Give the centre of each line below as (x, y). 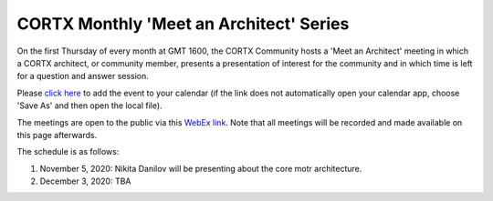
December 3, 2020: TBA (85, 181)
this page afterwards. (57, 135)
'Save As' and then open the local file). (90, 106)
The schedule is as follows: (68, 152)
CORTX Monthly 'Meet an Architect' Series (183, 24)
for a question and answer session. (83, 76)
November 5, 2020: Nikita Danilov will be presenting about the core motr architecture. (201, 168)
